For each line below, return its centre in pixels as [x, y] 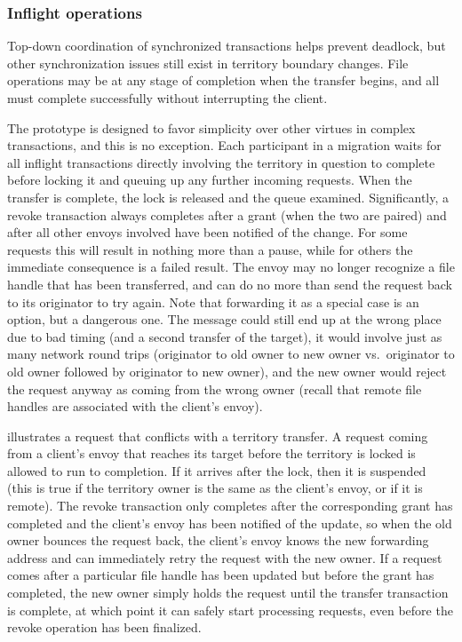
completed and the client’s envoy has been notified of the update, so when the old [230, 523]
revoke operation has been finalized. [104, 627]
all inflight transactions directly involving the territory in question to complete [221, 162]
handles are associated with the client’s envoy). [135, 406]
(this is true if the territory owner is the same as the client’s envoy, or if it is [215, 488]
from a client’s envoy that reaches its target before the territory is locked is [211, 453]
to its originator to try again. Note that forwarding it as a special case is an [213, 301]
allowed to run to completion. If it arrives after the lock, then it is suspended [217, 470]
